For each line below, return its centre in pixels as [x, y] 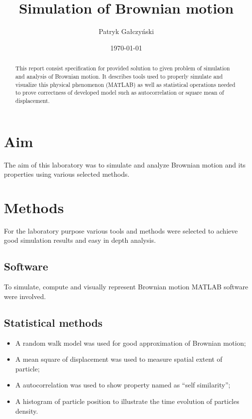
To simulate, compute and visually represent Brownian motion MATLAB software [126, 287]
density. [27, 411]
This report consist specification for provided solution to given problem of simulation [123, 68]
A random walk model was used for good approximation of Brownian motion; [131, 343]
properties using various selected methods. [67, 174]
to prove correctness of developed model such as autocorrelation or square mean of [120, 92]
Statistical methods [53, 322]
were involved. [25, 296]
